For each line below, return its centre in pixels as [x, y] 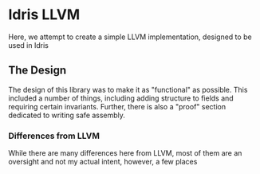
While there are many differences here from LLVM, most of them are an [125, 153]
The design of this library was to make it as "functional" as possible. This [128, 89]
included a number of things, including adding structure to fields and [121, 98]
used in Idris [29, 45]
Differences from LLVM [54, 136]
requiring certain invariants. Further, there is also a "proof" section [117, 106]
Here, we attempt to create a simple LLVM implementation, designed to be [130, 37]
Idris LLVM [44, 15]
